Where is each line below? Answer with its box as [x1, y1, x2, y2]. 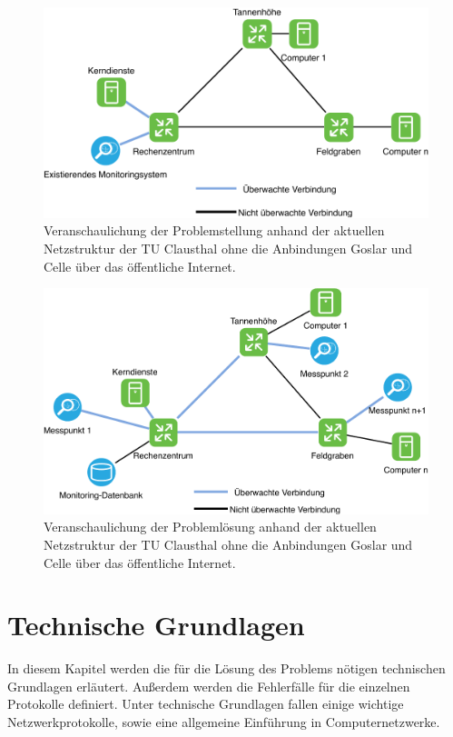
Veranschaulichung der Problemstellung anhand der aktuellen [44, 221, 385, 240]
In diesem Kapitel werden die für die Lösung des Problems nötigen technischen [7, 659, 446, 678]
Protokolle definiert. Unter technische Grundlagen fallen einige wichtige [7, 694, 404, 713]
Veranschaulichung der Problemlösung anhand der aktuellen [44, 517, 377, 536]
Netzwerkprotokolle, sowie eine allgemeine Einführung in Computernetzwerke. [7, 712, 440, 732]
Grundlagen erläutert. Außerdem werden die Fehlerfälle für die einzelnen [7, 676, 410, 695]
